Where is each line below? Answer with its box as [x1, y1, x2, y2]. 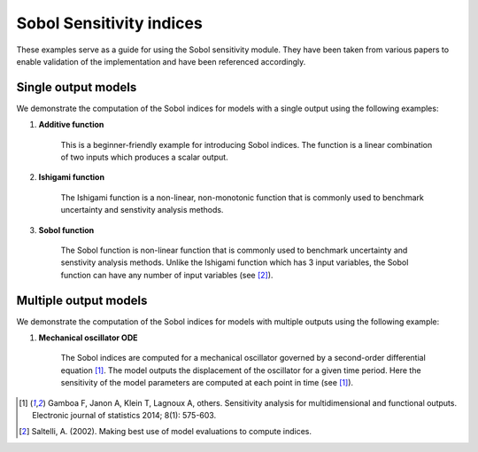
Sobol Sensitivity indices [16, 13, 203, 33]
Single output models [16, 80, 137, 95]
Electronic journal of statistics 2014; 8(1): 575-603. [32, 410, 217, 420]
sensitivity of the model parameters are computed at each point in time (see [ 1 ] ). [60, 378, 354, 388]
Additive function [38, 120, 104, 130]
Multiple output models [16, 292, 148, 308]
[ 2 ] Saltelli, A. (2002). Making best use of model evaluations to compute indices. [19, 426, 312, 437]
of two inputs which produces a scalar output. [60, 152, 229, 163]
